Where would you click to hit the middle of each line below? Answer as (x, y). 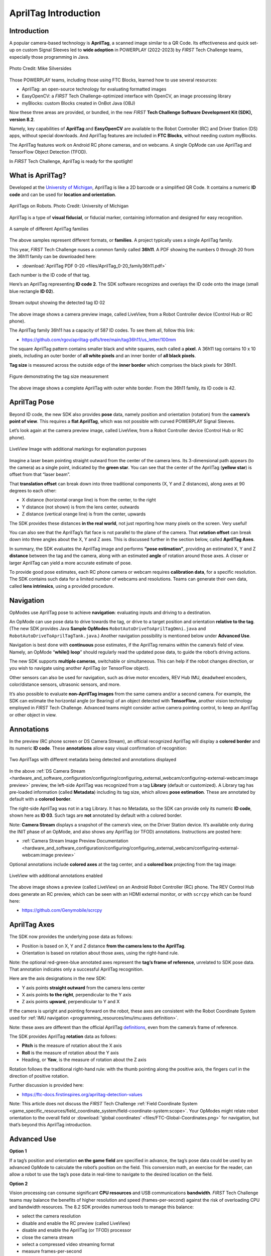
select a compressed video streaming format (68, 1244)
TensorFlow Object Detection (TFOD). (48, 152)
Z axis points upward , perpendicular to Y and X (71, 1002)
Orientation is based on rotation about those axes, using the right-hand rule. (100, 953)
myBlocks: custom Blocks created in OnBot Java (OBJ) (79, 103)
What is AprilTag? (38, 176)
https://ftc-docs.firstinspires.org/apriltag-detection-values (82, 1094)
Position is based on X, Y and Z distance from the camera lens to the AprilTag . (104, 946)
